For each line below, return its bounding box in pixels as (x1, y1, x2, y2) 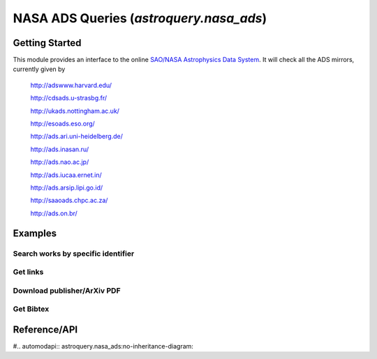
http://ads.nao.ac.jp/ (30, 158, 89, 167)
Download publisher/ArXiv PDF (13, 286, 121, 296)
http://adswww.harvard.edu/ (30, 81, 112, 89)
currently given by (13, 65, 66, 73)
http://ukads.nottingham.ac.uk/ (30, 107, 120, 115)
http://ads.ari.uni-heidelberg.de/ (30, 132, 124, 141)
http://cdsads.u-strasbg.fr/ (30, 94, 108, 102)
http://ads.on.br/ (30, 209, 78, 217)
